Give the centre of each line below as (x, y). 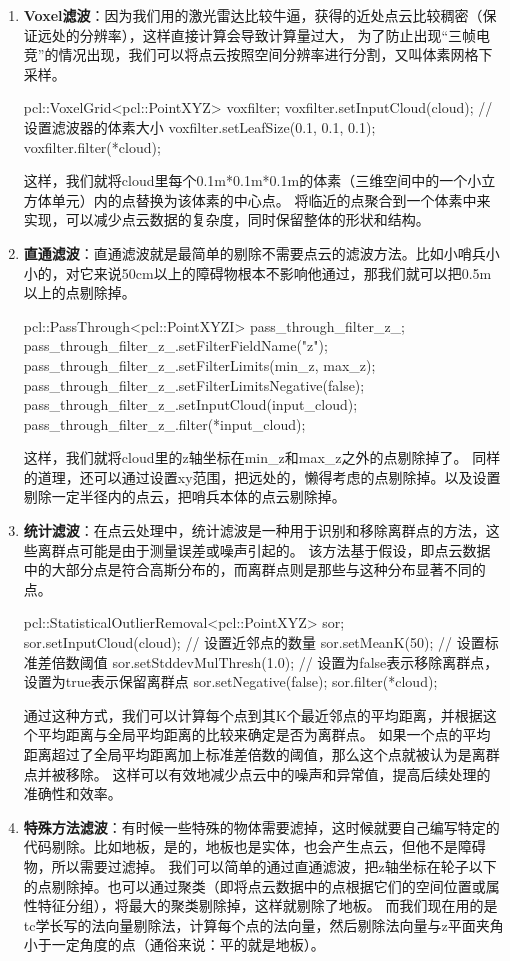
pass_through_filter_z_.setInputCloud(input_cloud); (190, 404)
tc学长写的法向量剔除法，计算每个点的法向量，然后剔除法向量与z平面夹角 (263, 924)
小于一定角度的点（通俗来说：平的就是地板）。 (174, 944)
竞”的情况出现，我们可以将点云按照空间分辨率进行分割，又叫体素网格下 (258, 54)
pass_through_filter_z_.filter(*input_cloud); (164, 423)
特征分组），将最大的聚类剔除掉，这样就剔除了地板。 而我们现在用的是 (267, 905)
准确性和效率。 (72, 793)
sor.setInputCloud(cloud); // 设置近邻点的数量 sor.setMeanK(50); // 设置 (254, 642)
